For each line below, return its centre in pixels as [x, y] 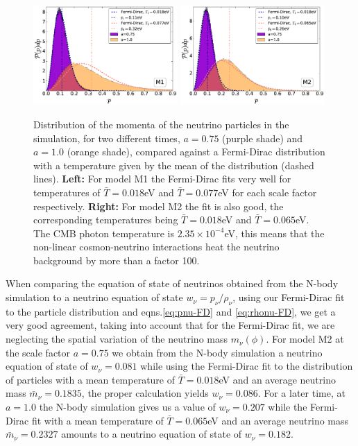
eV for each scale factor [267, 192]
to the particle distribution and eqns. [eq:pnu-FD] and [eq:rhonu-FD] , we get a [171, 311]
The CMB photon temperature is [104, 233]
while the [288, 407]
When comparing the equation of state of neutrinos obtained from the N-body [172, 283]
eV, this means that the [274, 233]
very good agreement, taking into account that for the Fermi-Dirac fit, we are [170, 325]
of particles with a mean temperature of [91, 379]
